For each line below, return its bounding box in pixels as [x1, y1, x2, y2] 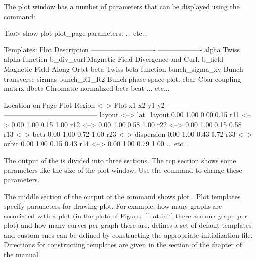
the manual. [4, 249, 40, 260]
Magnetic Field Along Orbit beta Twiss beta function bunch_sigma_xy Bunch [4, 63, 243, 74]
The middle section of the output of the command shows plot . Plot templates [4, 191, 241, 201]
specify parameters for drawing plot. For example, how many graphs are [4, 201, 222, 211]
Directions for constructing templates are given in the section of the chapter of [4, 239, 242, 250]
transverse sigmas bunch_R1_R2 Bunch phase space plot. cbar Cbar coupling [4, 73, 241, 84]
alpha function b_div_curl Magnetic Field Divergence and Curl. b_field [4, 54, 223, 64]
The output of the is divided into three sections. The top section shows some [4, 155, 236, 165]
